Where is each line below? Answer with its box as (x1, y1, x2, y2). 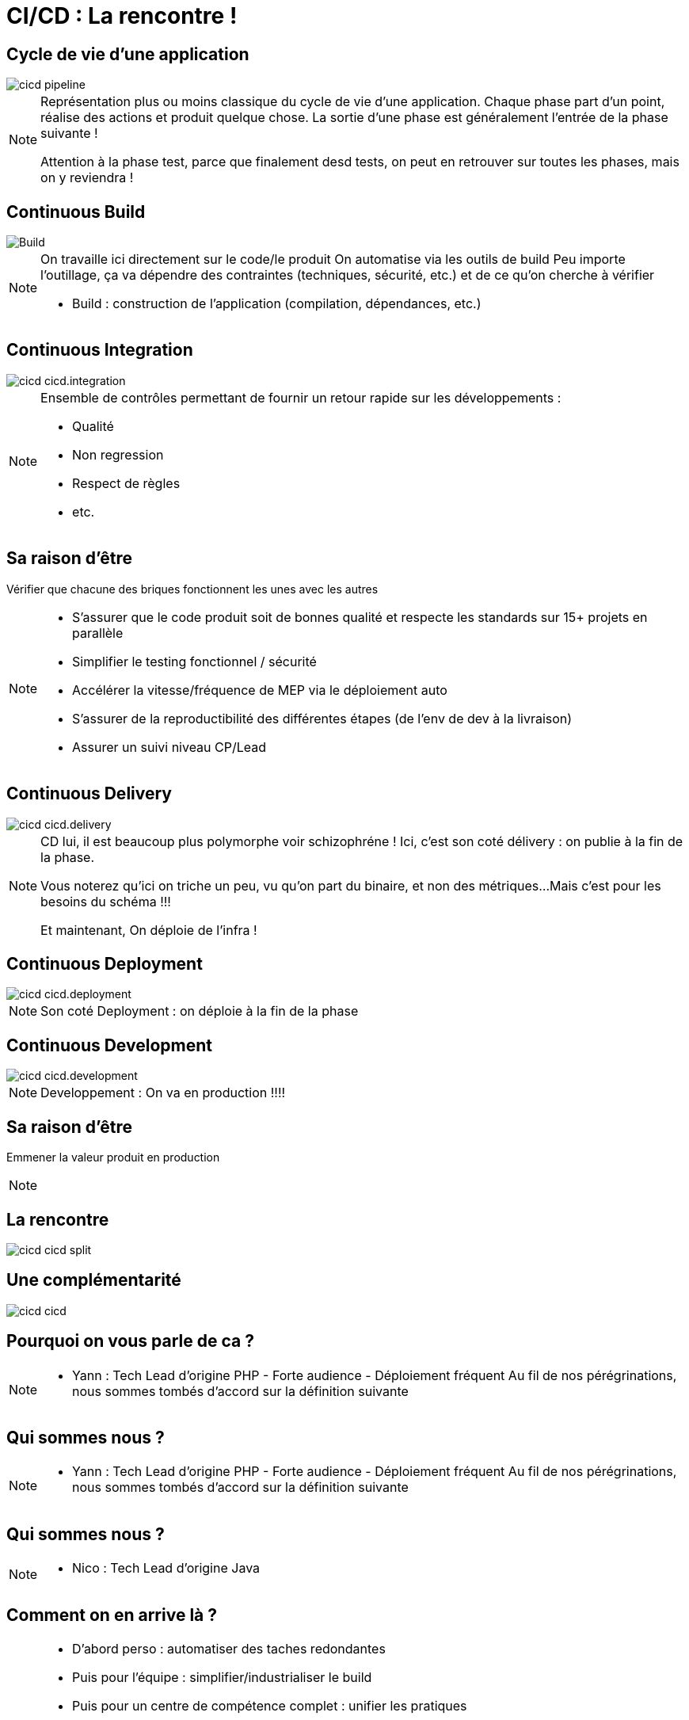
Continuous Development (6, 1035, 212, 1055)
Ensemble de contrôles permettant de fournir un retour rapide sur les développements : (40, 389, 561, 406)
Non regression (72, 446, 164, 463)
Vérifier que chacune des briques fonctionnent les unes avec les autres (6, 582, 379, 596)
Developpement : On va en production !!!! (40, 1085, 286, 1101)
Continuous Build (6, 201, 146, 222)
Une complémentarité (6, 1270, 181, 1291)
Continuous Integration (6, 340, 193, 360)
